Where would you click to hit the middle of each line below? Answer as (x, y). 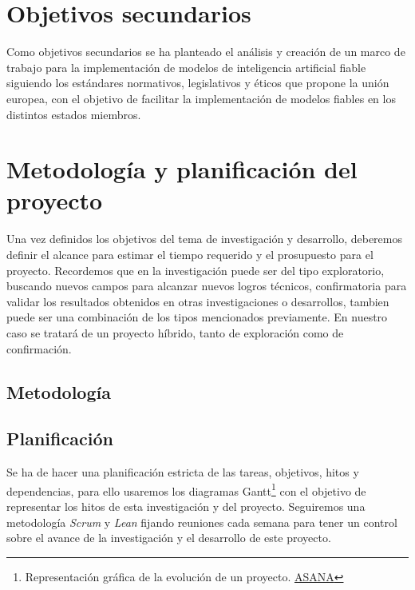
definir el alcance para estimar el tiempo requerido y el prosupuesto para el (190, 254)
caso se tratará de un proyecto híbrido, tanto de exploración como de (175, 332)
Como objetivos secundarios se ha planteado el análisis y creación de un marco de (206, 52)
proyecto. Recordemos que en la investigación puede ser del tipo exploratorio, (196, 270)
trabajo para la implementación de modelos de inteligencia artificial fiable (186, 67)
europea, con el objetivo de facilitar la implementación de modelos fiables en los (201, 98)
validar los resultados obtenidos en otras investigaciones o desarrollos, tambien (198, 301)
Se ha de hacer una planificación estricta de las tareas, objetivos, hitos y (183, 472)
